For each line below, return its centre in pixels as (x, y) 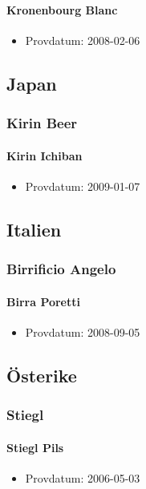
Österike (42, 375)
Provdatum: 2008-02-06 (83, 40)
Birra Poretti (43, 301)
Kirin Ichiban (45, 155)
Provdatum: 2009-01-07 (83, 186)
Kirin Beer (42, 123)
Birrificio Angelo (61, 269)
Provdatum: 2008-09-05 (83, 331)
